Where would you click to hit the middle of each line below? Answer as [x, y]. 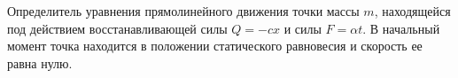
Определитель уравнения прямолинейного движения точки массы [183, 11]
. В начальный [401, 28]
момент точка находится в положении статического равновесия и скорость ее [215, 46]
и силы [303, 28]
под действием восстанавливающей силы [117, 28]
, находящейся [412, 11]
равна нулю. [40, 62]
